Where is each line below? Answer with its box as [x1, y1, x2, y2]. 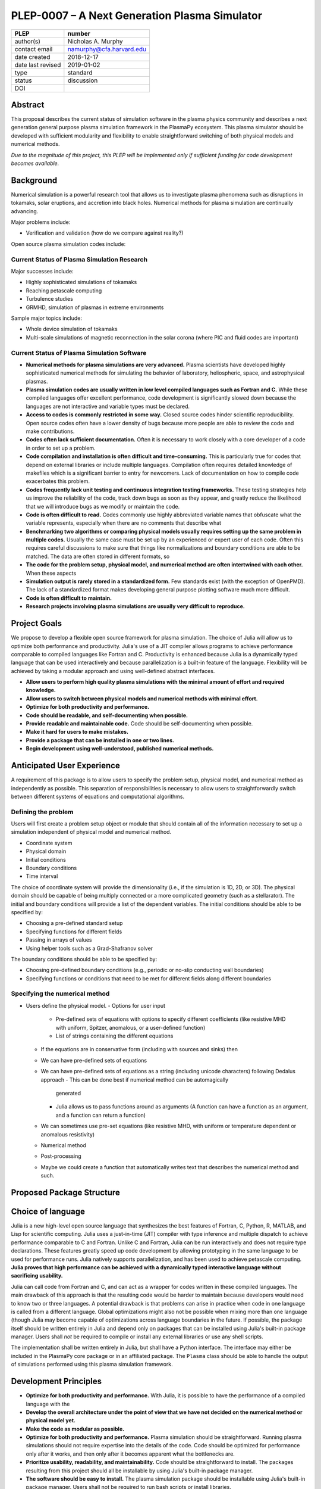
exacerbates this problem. [26, 478, 90, 485]
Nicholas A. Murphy [67, 37, 123, 45]
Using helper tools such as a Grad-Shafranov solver [26, 945, 153, 952]
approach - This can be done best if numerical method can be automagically [40, 1076, 229, 1083]
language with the [26, 1400, 70, 1407]
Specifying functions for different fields [26, 928, 122, 935]
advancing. [11, 207, 39, 214]
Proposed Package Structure [11, 1187, 120, 1197]
